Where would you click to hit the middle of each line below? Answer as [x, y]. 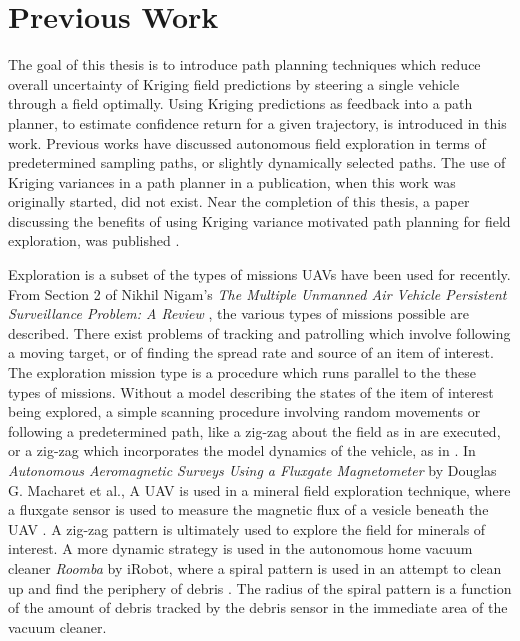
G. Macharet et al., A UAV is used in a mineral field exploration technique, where [259, 489]
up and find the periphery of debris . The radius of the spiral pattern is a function [260, 587]
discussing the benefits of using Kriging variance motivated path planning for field [259, 220]
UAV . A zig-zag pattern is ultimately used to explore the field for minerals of [247, 528]
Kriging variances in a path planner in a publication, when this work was [232, 181]
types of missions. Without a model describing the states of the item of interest [251, 391]
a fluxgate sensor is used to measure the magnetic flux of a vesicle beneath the [248, 509]
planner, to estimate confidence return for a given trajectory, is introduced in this [257, 122]
